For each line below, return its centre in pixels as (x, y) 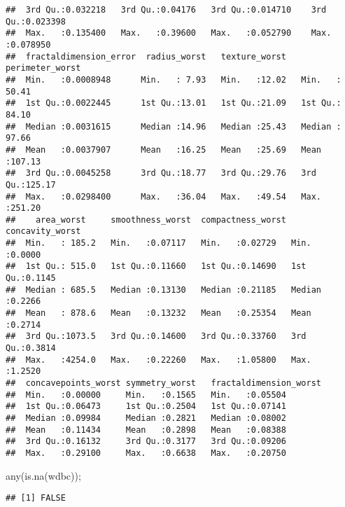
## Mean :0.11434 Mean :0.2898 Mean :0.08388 (146, 430)
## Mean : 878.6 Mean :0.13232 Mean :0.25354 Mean (159, 313)
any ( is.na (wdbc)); (43, 475)
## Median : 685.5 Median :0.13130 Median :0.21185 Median (164, 290)
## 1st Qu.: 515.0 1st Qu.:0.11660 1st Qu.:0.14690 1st (156, 266)
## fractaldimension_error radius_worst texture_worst (146, 56)
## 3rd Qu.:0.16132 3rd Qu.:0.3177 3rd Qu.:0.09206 (146, 442)
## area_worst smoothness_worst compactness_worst (146, 220)
